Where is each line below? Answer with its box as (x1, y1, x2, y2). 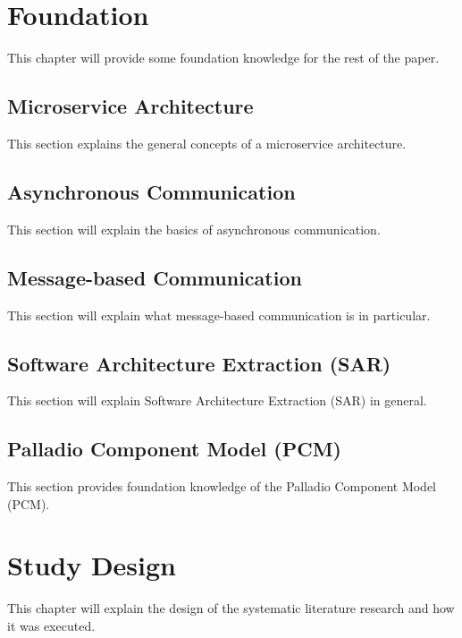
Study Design (7, 547, 177, 583)
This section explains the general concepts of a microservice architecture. (7, 133, 407, 152)
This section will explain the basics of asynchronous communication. (7, 219, 381, 238)
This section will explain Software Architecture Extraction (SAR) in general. (7, 391, 427, 410)
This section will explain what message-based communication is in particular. (7, 305, 431, 324)
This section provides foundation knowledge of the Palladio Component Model (7, 477, 437, 496)
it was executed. (7, 617, 96, 635)
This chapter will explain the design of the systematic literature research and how (7, 599, 455, 617)
